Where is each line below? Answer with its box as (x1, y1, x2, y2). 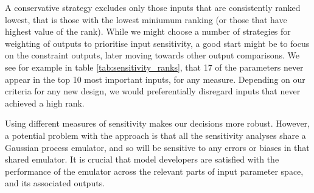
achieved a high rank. (5, 96, 85, 109)
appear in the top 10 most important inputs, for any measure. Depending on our (5, 72, 305, 85)
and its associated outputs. (5, 177, 105, 189)
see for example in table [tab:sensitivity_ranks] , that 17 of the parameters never (5, 60, 304, 73)
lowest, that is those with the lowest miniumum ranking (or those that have (5, 13, 287, 26)
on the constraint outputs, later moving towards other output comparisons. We (5, 49, 299, 61)
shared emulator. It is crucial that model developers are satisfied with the (5, 153, 279, 166)
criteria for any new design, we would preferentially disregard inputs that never (5, 85, 301, 97)
